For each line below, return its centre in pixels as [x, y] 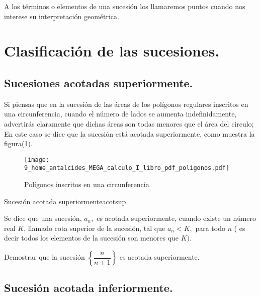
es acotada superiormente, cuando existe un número [177, 218]
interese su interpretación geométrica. [62, 16]
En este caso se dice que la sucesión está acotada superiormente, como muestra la [129, 133]
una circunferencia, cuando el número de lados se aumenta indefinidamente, [120, 114]
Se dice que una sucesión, [43, 218]
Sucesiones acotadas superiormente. [99, 82]
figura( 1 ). [18, 143]
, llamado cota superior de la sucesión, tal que [95, 228]
